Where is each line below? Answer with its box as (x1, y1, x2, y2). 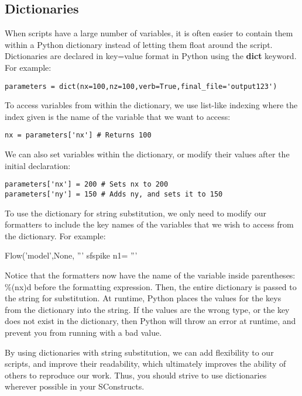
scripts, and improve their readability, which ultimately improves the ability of (5, 357, 286, 370)
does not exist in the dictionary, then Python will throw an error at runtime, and (5, 315, 296, 327)
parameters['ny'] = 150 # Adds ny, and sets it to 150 (5, 190, 223, 198)
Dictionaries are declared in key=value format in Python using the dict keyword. (5, 50, 297, 62)
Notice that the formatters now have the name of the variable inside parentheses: (5, 268, 296, 281)
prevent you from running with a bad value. (5, 326, 162, 338)
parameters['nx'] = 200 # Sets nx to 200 (5, 180, 169, 189)
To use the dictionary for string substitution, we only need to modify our (5, 206, 266, 219)
